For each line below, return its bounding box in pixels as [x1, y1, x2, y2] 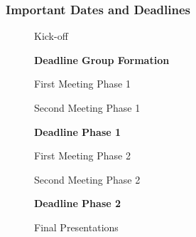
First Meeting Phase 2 [34, 148, 131, 163]
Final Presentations [34, 219, 119, 234]
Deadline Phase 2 [34, 196, 121, 211]
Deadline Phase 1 [34, 124, 121, 139]
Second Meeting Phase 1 [34, 100, 141, 115]
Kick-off [34, 28, 68, 43]
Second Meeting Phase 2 [34, 172, 141, 186]
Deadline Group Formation [34, 52, 170, 67]
